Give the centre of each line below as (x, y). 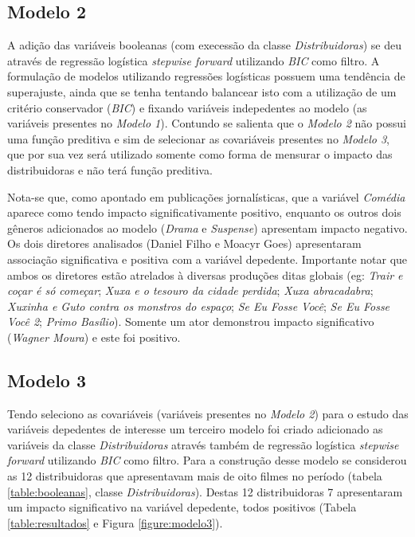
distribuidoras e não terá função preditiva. (110, 169)
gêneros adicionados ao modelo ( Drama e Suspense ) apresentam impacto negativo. (207, 227)
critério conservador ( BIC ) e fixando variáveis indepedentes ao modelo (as (187, 107)
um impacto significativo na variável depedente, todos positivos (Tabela (182, 507)
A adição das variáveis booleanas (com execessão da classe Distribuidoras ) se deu (204, 45)
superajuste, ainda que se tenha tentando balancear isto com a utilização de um (202, 91)
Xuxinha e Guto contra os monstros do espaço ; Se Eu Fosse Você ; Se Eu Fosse (199, 306)
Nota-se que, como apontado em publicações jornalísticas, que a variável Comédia (206, 196)
